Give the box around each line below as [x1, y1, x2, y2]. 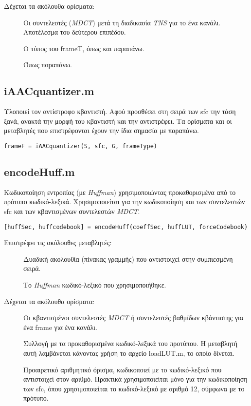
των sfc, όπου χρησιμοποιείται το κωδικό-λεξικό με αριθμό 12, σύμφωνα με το [23, 383, 245, 393]
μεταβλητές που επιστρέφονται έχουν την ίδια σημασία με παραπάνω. [4, 125, 199, 135]
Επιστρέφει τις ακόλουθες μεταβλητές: [4, 237, 112, 248]
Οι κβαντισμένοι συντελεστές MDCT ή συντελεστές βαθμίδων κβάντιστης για [23, 312, 244, 323]
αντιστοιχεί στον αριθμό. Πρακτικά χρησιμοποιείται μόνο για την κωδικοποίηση [23, 374, 248, 384]
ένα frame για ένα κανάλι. [23, 322, 97, 332]
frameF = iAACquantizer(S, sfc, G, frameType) [4, 142, 157, 150]
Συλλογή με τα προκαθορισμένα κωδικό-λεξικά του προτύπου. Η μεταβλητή [23, 338, 237, 348]
